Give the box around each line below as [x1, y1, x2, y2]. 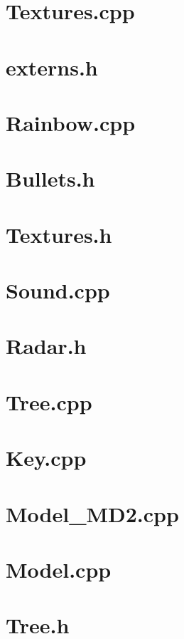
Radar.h [6, 331, 87, 360]
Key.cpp [6, 443, 87, 472]
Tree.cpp [6, 387, 92, 416]
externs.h [6, 52, 98, 81]
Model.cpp [6, 554, 112, 583]
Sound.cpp [6, 276, 110, 305]
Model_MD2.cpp [6, 499, 179, 528]
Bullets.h [6, 164, 95, 193]
